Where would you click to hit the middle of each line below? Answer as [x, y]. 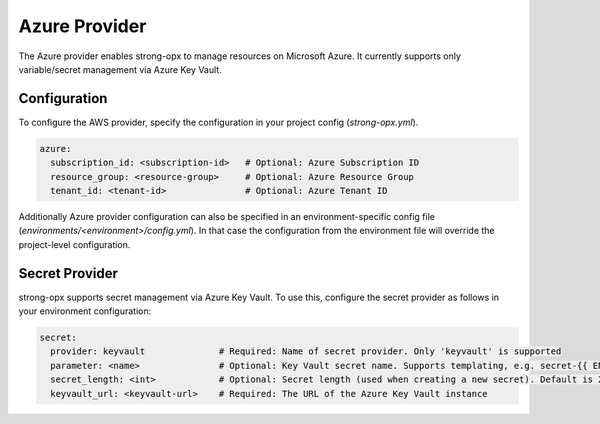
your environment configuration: [85, 311]
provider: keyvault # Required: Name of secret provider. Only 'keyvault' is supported [306, 351]
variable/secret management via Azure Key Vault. [120, 69]
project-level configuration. [74, 244]
